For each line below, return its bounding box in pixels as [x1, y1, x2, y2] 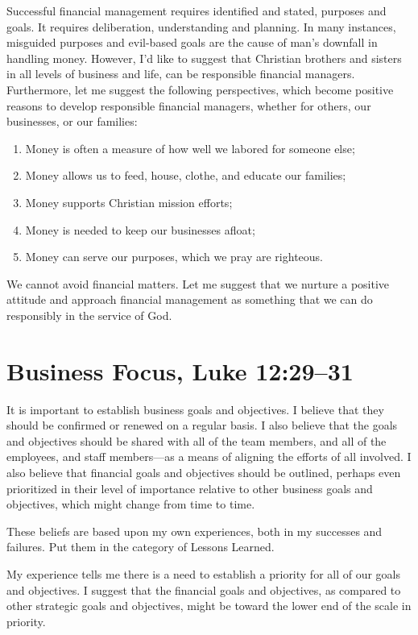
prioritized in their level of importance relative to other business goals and [6, 479, 373, 496]
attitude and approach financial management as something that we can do [6, 291, 373, 308]
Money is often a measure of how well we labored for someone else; [25, 139, 355, 156]
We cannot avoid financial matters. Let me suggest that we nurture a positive [6, 275, 390, 292]
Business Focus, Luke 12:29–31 [6, 354, 354, 387]
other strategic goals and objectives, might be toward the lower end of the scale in [6, 597, 412, 614]
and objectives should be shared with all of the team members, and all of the [6, 432, 387, 449]
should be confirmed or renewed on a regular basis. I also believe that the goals [6, 417, 398, 434]
